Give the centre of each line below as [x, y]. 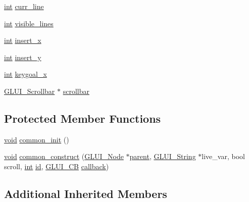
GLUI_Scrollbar [30, 91]
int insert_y [23, 57]
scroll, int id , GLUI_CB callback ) [57, 166]
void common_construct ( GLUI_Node [64, 156]
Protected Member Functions [83, 118]
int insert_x [23, 40]
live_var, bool [223, 156]
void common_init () [37, 139]
